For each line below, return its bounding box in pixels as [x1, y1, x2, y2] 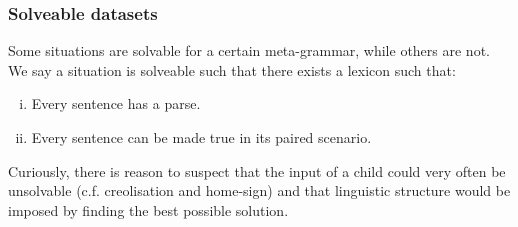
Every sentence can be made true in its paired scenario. [31, 127, 372, 147]
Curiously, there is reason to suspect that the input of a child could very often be [8, 160, 506, 181]
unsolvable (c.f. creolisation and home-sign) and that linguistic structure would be [8, 180, 511, 201]
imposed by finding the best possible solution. [8, 199, 289, 220]
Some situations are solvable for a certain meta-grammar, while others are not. [8, 40, 490, 61]
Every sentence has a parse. [31, 93, 201, 114]
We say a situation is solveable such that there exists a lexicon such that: [8, 59, 456, 80]
